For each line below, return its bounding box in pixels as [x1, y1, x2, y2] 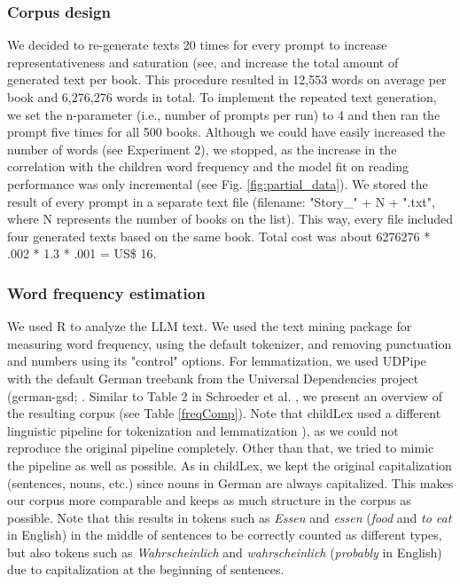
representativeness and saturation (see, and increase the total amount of [7, 52, 399, 71]
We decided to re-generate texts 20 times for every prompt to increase [7, 36, 387, 54]
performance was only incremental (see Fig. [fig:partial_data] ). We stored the [7, 174, 428, 193]
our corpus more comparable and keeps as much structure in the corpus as [7, 491, 411, 509]
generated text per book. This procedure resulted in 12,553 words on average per [7, 70, 447, 89]
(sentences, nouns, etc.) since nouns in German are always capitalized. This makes [7, 473, 454, 492]
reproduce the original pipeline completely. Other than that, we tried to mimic [7, 438, 434, 457]
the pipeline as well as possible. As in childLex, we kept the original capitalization [7, 455, 452, 474]
